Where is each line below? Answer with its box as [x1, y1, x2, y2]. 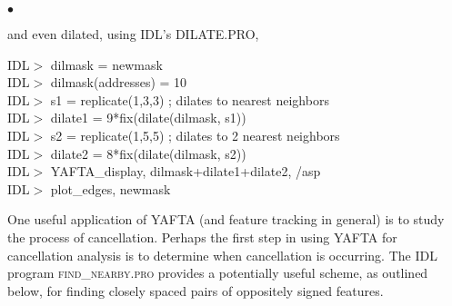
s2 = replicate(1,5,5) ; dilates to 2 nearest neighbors [50, 125, 340, 144]
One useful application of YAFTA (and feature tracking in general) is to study [7, 210, 445, 229]
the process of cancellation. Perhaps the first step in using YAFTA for [7, 227, 397, 246]
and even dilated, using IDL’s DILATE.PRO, [7, 25, 259, 43]
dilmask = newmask [50, 54, 163, 74]
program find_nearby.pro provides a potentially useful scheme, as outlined [7, 263, 428, 282]
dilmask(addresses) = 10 [50, 73, 187, 92]
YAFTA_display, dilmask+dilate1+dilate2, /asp [50, 162, 321, 181]
